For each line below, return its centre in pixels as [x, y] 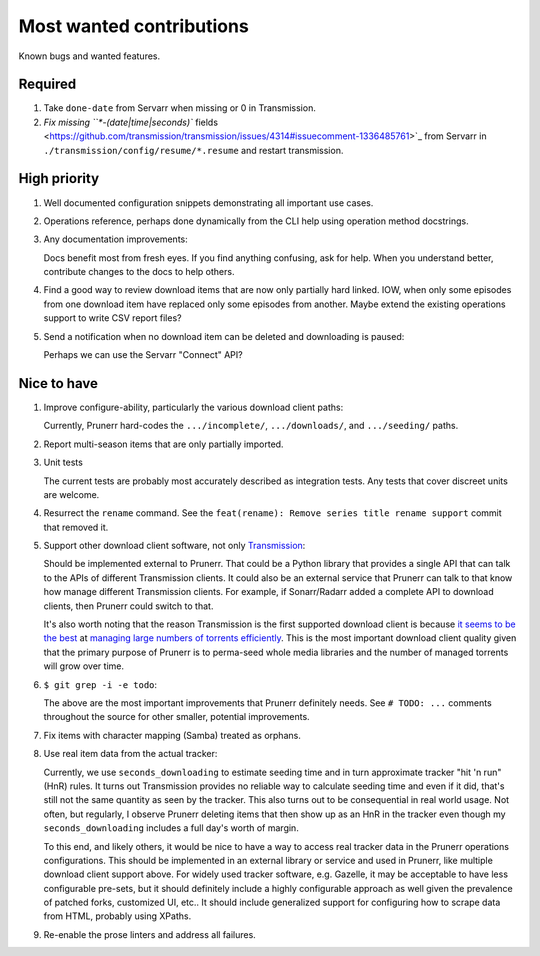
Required [47, 84]
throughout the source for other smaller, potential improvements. [176, 717]
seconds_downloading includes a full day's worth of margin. [171, 828]
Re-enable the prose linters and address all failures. [150, 934]
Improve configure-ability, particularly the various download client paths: [193, 407]
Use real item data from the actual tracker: [130, 754]
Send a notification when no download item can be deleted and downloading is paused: [224, 336]
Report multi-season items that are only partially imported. [163, 444]
